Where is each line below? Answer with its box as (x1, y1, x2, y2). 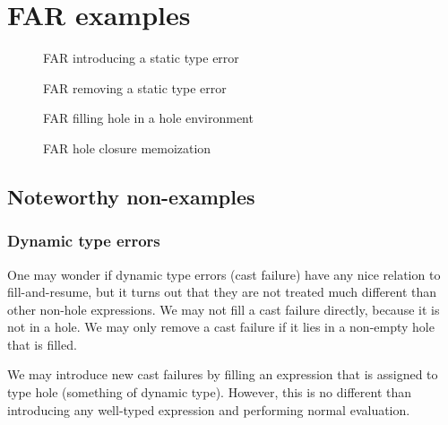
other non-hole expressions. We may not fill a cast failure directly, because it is (7, 299, 440, 318)
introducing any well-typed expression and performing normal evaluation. (7, 400, 410, 419)
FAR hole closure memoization (43, 138, 211, 157)
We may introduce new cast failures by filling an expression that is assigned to (7, 365, 438, 384)
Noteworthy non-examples (7, 182, 255, 210)
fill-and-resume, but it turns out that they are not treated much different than (7, 282, 437, 301)
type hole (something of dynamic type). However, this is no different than (7, 383, 412, 402)
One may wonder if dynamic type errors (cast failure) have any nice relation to (7, 265, 441, 283)
